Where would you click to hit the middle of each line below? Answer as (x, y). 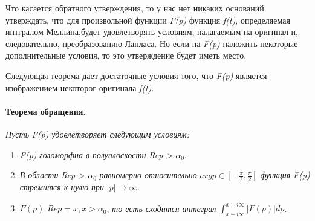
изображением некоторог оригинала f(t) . (80, 87)
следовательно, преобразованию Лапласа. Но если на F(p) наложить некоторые (152, 43)
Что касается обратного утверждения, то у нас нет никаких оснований (135, 8)
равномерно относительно (148, 175)
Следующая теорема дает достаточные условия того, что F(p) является (136, 75)
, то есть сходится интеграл (161, 208)
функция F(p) (285, 175)
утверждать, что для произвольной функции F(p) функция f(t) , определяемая (148, 20)
